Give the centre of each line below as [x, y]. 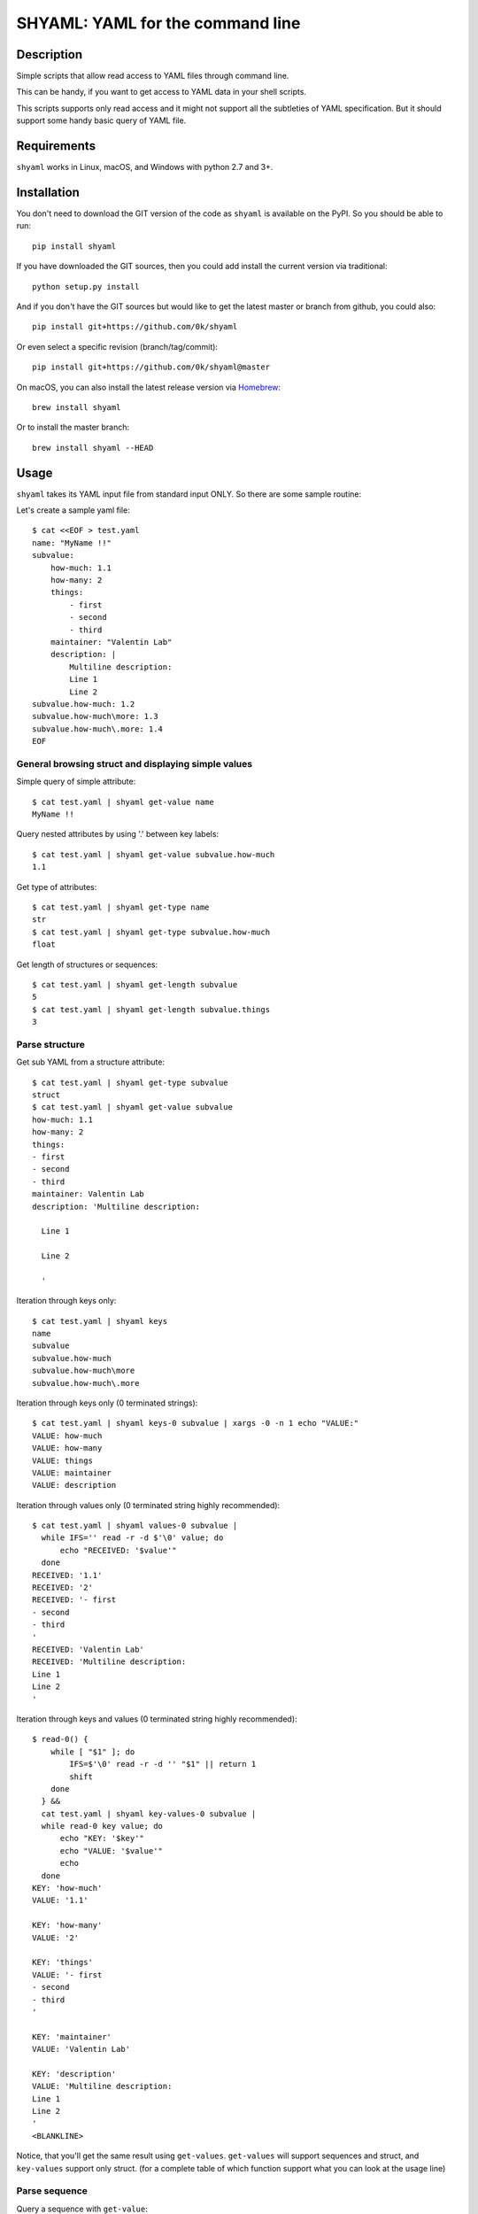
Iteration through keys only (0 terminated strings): [107, 1403]
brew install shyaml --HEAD [93, 448]
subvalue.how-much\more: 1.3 [95, 716]
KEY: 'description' [74, 2074]
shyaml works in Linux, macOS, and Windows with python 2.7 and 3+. [145, 167]
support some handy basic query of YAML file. [101, 120]
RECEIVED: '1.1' [67, 1575]
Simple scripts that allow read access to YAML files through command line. [153, 76]
